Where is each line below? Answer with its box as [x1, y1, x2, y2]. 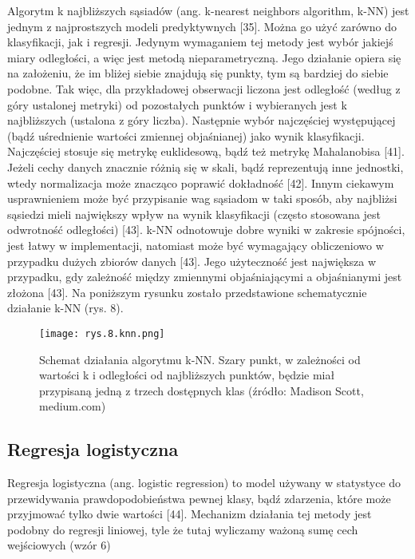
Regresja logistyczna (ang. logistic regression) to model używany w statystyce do [7, 474, 401, 491]
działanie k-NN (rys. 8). [7, 299, 124, 316]
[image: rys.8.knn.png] [39, 327, 165, 339]
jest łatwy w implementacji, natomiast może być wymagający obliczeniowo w [7, 236, 384, 253]
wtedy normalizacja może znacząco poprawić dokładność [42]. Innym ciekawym [7, 174, 394, 191]
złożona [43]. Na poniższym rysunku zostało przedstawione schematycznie [7, 283, 367, 300]
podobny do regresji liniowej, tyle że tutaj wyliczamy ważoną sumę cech [7, 521, 358, 537]
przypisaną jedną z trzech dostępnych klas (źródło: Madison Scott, [39, 382, 364, 398]
